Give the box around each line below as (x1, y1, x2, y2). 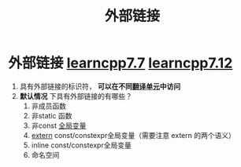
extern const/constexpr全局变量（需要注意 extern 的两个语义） (31, 130, 236, 140)
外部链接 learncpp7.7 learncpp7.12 (8, 54, 233, 72)
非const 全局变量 (31, 121, 87, 130)
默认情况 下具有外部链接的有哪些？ (19, 91, 132, 100)
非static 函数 (31, 111, 72, 120)
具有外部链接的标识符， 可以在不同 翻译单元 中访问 (19, 82, 181, 91)
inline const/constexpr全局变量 (31, 140, 132, 150)
